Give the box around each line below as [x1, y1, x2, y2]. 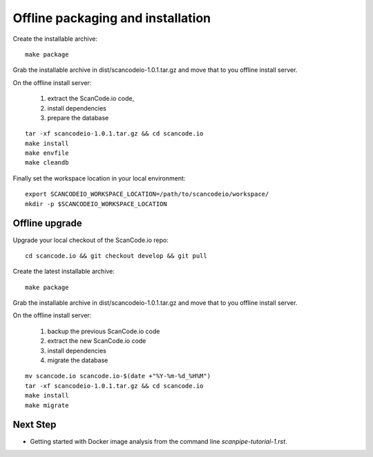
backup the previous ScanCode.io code [47, 327, 160, 335]
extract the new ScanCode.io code [47, 337, 146, 345]
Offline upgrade [12, 218, 82, 230]
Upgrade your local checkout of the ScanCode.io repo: [12, 236, 169, 244]
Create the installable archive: [12, 35, 98, 43]
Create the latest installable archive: [12, 267, 115, 276]
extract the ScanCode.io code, [47, 94, 135, 103]
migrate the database [47, 356, 108, 364]
